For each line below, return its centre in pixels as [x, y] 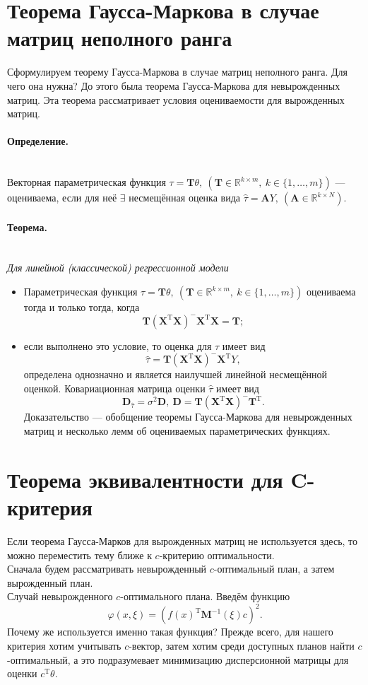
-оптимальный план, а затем [274, 569]
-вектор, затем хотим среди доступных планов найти [242, 645]
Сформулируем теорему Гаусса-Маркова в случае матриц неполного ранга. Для [178, 72]
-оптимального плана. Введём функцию [205, 596]
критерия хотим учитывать [64, 645]
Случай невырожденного [60, 596]
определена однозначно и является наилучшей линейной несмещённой [176, 374]
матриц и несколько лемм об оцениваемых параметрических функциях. [177, 431]
